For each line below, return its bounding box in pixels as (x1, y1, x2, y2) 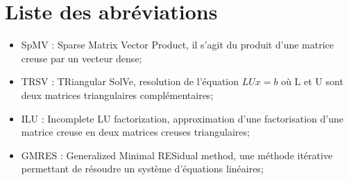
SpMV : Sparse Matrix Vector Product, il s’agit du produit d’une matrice (21, 37, 334, 52)
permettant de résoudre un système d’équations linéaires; (21, 161, 264, 176)
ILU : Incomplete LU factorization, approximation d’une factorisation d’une (21, 111, 343, 125)
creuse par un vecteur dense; (21, 51, 142, 65)
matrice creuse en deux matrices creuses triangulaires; (21, 125, 250, 139)
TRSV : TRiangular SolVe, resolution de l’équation (21, 74, 239, 89)
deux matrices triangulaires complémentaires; (21, 87, 214, 102)
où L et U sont (281, 74, 343, 89)
